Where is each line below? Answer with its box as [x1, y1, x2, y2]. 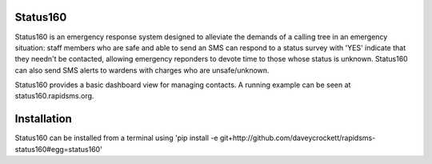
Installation [14, 112, 72, 126]
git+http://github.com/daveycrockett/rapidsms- [219, 133, 376, 143]
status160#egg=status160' [14, 144, 103, 154]
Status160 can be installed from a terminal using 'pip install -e [14, 133, 219, 143]
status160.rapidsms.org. [14, 91, 94, 101]
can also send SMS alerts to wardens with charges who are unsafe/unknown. [14, 65, 270, 75]
